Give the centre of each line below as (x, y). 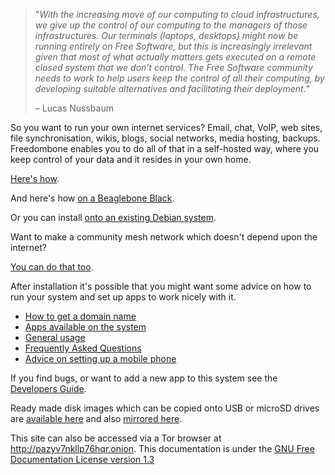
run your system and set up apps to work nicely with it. (123, 297)
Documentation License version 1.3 (82, 459)
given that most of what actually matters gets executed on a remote (175, 57)
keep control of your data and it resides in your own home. (131, 159)
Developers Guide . (48, 388)
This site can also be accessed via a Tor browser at (116, 438)
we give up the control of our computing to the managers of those (171, 25)
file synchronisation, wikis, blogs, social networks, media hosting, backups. (165, 138)
